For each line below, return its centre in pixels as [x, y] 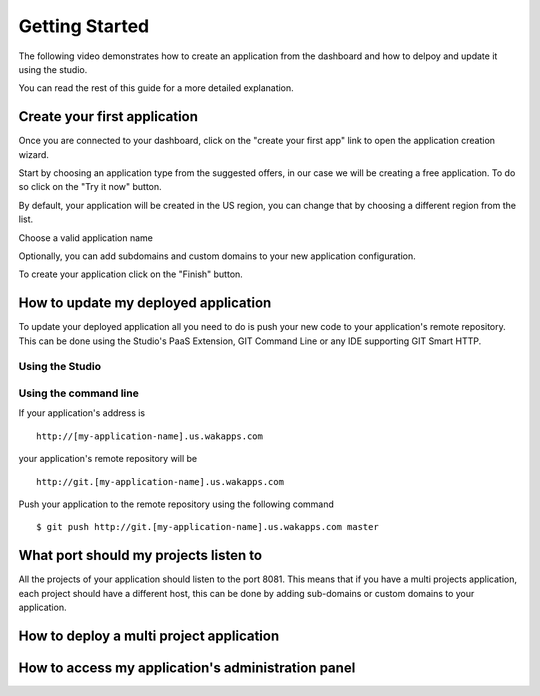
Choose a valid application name [86, 237]
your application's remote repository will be [108, 459]
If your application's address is [82, 413]
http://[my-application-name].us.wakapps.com [150, 436]
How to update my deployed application [145, 303]
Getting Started [84, 26]
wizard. [34, 154]
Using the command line [78, 393]
